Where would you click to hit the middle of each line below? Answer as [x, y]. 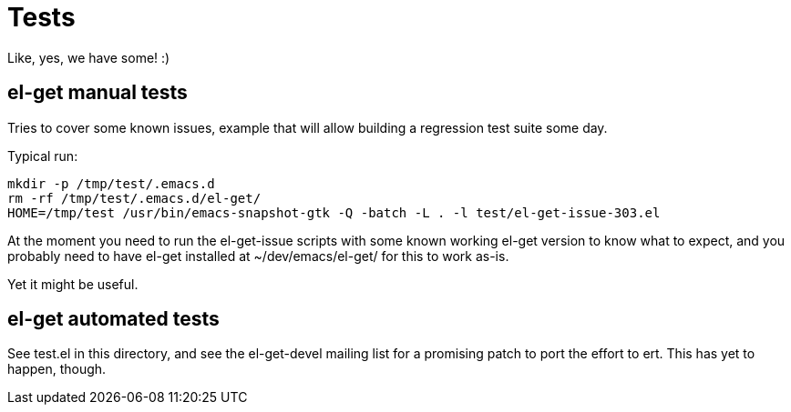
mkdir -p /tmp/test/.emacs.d [111, 183]
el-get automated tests [113, 319]
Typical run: [43, 156]
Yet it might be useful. [73, 284]
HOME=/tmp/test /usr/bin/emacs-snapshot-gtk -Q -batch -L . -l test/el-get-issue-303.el [334, 212]
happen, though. [57, 369]
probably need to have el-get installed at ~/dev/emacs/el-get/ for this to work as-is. [258, 256]
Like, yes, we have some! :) [89, 57]
